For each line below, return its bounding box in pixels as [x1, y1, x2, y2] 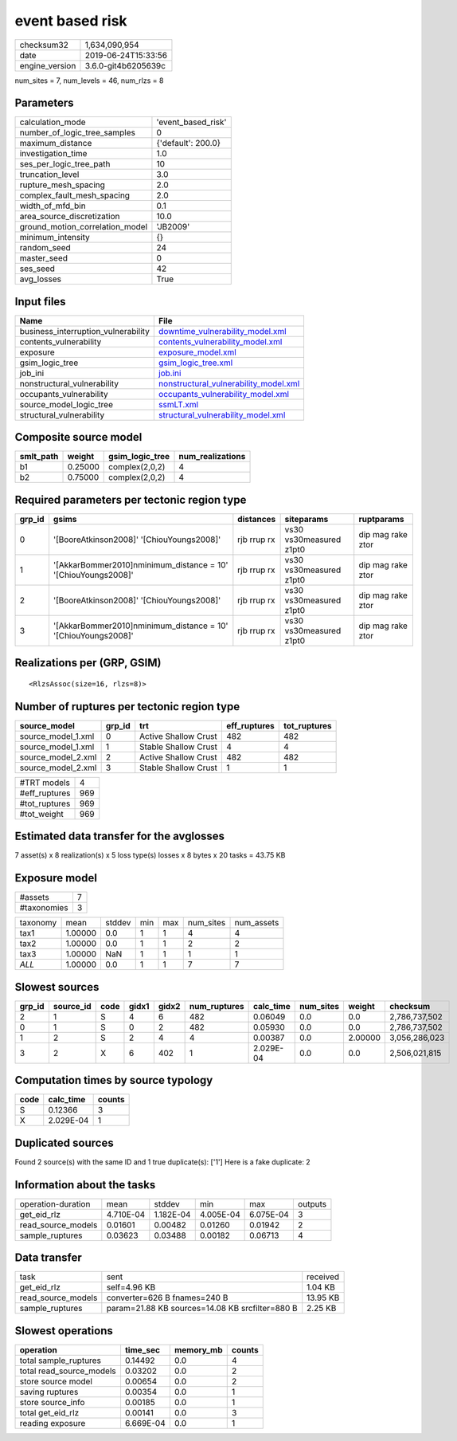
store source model [19, 1376, 93, 1387]
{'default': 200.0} [156, 138, 221, 149]
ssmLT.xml [158, 399, 199, 410]
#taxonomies [19, 902, 68, 913]
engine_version [19, 60, 76, 71]
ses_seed [19, 263, 56, 274]
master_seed [19, 253, 68, 264]
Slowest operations [14, 1324, 113, 1337]
